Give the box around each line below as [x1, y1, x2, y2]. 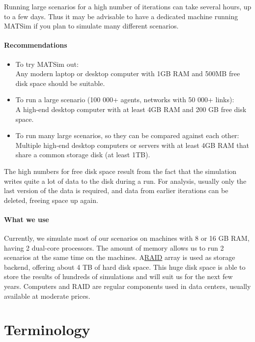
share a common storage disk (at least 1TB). [15, 149, 150, 160]
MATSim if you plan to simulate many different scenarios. [4, 21, 179, 31]
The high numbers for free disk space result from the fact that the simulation [4, 166, 237, 176]
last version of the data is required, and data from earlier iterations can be [4, 185, 228, 196]
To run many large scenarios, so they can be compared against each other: [15, 130, 239, 141]
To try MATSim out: [15, 58, 79, 69]
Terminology [4, 319, 90, 340]
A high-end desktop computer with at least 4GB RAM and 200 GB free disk [15, 104, 247, 114]
